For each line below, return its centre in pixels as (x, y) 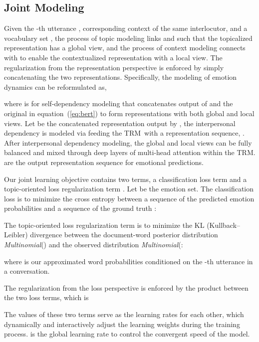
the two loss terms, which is (46, 297)
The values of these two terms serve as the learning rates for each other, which (124, 314)
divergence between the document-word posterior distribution (124, 235)
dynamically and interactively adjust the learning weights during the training (122, 324)
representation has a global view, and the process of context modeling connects (125, 48)
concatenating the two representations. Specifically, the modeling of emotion (121, 77)
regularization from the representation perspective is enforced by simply (114, 67)
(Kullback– (224, 225)
